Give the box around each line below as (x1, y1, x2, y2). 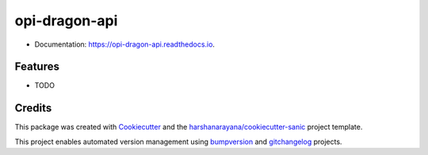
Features (14, 60, 59, 74)
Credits (14, 101, 52, 115)
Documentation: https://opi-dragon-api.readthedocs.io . (34, 40, 216, 49)
